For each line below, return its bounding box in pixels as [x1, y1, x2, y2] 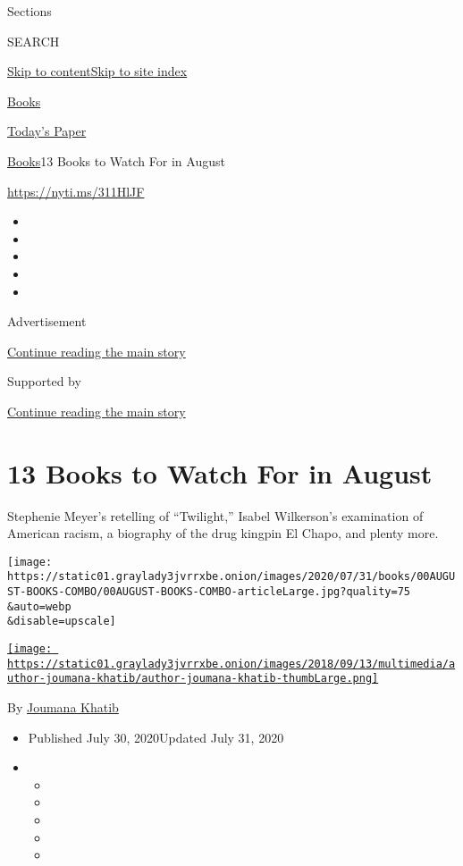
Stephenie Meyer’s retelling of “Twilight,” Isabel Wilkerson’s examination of [7, 506, 424, 525]
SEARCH [7, 31, 60, 50]
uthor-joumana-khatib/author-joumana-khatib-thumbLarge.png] [7, 672, 379, 685]
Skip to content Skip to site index [7, 62, 188, 80]
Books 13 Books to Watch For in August [7, 151, 225, 170]
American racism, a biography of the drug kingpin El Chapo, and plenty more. [7, 524, 439, 542]
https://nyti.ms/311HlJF [7, 181, 145, 200]
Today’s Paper [7, 122, 87, 140]
